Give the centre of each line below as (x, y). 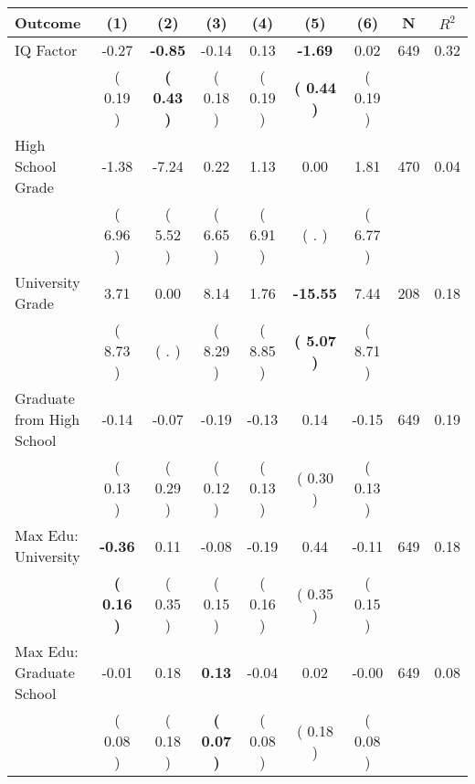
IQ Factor (46, 50)
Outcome (48, 22)
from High (47, 419)
